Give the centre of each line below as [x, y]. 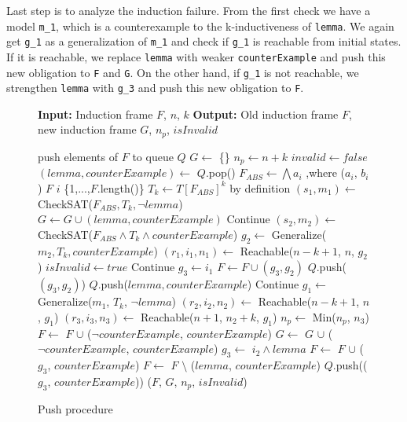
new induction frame [87, 129]
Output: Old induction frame [266, 114]
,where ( [326, 172]
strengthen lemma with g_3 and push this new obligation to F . [155, 88]
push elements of [78, 156]
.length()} [121, 187]
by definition [260, 187]
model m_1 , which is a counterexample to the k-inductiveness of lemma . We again [200, 26]
